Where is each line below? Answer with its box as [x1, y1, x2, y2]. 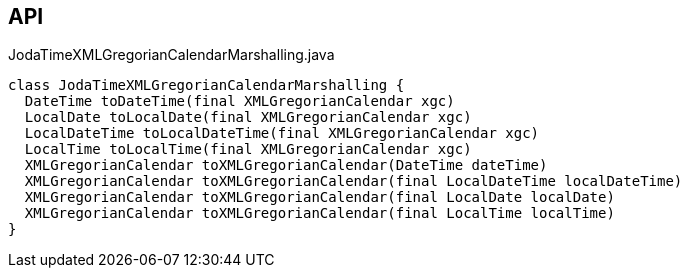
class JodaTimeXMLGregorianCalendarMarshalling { [8, 77, 405, 94]
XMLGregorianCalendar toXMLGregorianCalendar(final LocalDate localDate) [24, 189, 615, 206]
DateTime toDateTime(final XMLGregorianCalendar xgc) [24, 93, 455, 110]
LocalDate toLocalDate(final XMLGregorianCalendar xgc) [24, 109, 472, 126]
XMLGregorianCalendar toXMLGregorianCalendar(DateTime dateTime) [24, 157, 548, 174]
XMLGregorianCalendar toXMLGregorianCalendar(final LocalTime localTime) [24, 205, 615, 222]
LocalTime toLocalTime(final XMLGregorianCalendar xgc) [24, 141, 472, 158]
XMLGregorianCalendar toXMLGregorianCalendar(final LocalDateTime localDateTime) [24, 173, 683, 190]
